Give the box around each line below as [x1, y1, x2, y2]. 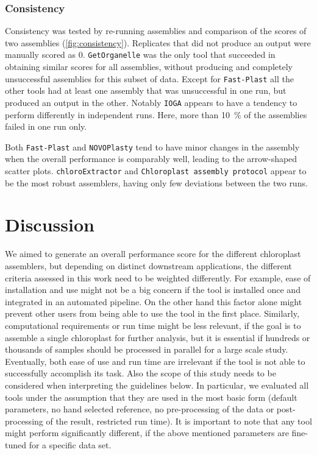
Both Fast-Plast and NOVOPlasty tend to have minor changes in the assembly [5, 140, 300, 153]
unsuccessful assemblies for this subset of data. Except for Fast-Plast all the [5, 72, 294, 85]
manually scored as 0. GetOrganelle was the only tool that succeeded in [5, 48, 276, 61]
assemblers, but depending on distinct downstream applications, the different [5, 259, 292, 272]
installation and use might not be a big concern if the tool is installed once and [5, 283, 301, 296]
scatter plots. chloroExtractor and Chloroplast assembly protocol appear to [5, 164, 307, 177]
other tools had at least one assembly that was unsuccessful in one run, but [5, 84, 287, 97]
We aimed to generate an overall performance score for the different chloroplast [5, 247, 301, 260]
